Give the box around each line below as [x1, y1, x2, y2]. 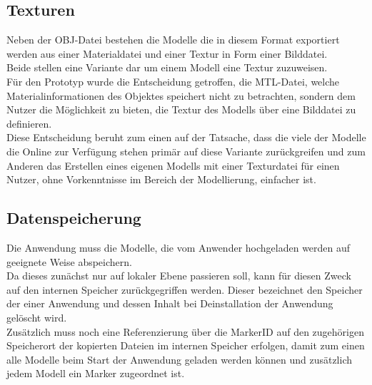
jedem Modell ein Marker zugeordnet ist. [6, 366, 185, 381]
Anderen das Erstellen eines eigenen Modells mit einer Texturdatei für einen [6, 158, 340, 173]
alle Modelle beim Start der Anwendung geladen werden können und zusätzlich [6, 351, 352, 366]
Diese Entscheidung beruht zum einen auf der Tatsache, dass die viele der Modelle [6, 130, 366, 145]
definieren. [6, 115, 52, 130]
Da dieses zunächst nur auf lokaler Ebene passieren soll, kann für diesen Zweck [6, 268, 351, 283]
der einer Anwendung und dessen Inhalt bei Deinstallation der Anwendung [6, 296, 333, 311]
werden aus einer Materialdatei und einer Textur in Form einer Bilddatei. [6, 46, 328, 61]
